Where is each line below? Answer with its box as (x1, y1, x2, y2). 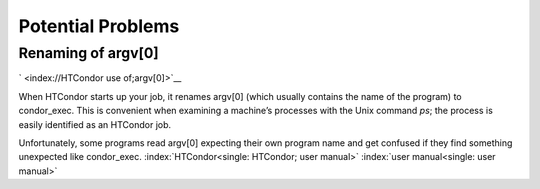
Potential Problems (18, 15, 180, 37)
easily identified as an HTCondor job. (18, 118, 172, 130)
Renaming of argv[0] (18, 44, 159, 62)
